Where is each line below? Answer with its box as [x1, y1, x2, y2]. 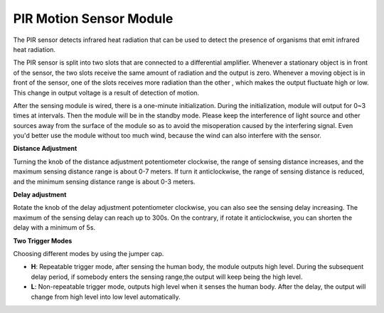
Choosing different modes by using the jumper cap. [13, 249, 164, 258]
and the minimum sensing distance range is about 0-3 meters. [13, 177, 196, 186]
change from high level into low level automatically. [31, 292, 181, 301]
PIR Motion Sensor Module [13, 11, 174, 26]
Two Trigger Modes [13, 236, 73, 245]
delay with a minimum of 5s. [13, 223, 96, 232]
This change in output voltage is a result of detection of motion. [13, 88, 199, 97]
